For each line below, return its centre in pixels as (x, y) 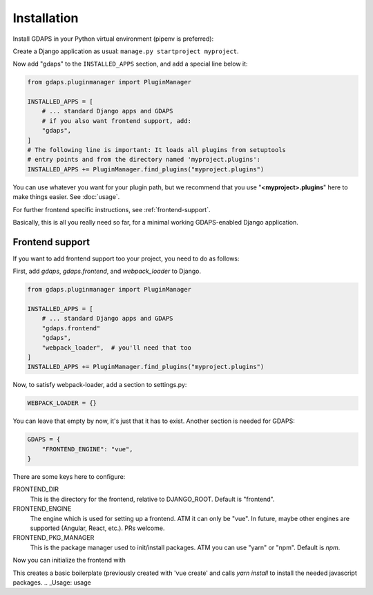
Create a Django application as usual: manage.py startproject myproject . (126, 51)
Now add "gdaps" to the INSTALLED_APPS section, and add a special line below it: (130, 64)
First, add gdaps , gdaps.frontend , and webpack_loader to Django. (107, 271)
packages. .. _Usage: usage (52, 583)
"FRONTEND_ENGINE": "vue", (88, 449)
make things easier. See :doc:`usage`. (66, 197)
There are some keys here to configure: (69, 477)
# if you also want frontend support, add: (116, 121)
